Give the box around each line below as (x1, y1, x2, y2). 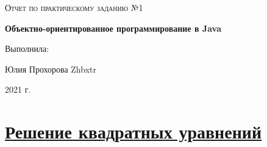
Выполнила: (5, 42, 49, 55)
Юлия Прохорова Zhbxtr (5, 62, 96, 75)
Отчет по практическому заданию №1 (5, 1, 143, 13)
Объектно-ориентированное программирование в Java (5, 21, 221, 34)
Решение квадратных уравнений (5, 119, 262, 144)
